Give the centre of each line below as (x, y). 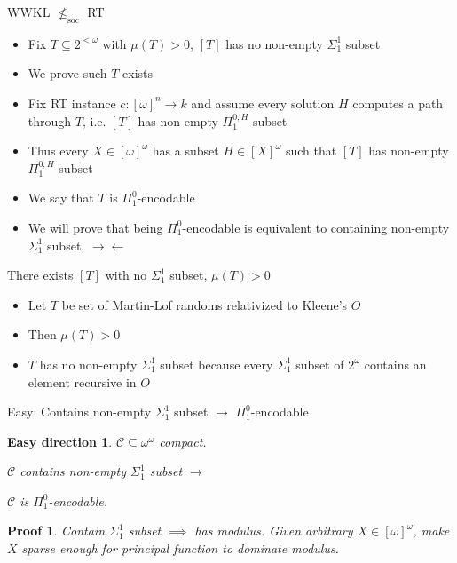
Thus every (58, 151)
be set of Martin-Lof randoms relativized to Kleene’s (205, 304)
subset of (320, 364)
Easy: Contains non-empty (79, 412)
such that (311, 151)
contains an (395, 364)
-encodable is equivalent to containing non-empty (316, 227)
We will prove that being (95, 227)
